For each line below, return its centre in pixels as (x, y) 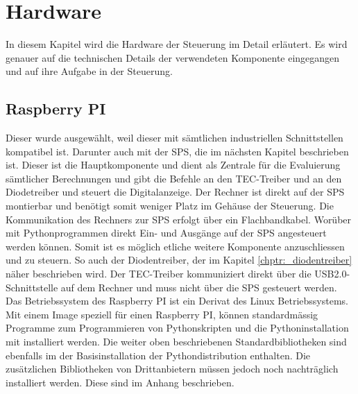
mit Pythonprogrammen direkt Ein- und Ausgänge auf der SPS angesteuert (166, 233)
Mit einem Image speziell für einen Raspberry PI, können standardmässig (162, 314)
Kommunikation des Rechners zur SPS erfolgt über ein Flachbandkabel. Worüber (179, 219)
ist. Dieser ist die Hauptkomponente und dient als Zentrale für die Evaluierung (173, 165)
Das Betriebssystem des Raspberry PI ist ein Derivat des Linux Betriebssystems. (177, 301)
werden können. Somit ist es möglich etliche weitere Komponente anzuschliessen (175, 246)
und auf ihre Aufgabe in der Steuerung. (89, 71)
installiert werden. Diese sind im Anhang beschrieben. (120, 382)
